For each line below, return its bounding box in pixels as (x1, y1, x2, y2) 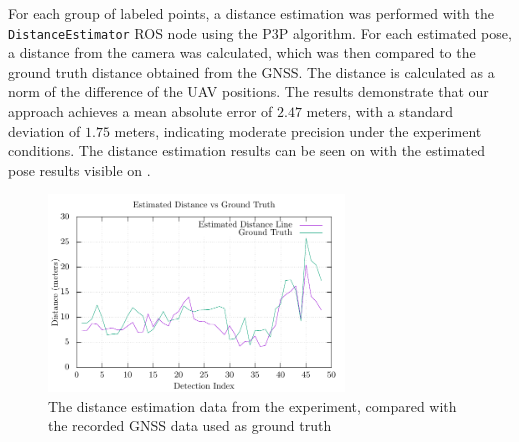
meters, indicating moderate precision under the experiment (114, 120, 482, 141)
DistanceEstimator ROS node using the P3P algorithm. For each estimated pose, (8, 22, 512, 43)
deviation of (8, 120, 81, 141)
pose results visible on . (8, 159, 151, 180)
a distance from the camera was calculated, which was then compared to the (8, 42, 476, 63)
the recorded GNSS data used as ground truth (48, 415, 332, 436)
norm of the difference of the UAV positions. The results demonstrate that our (8, 81, 489, 102)
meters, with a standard (306, 101, 454, 122)
